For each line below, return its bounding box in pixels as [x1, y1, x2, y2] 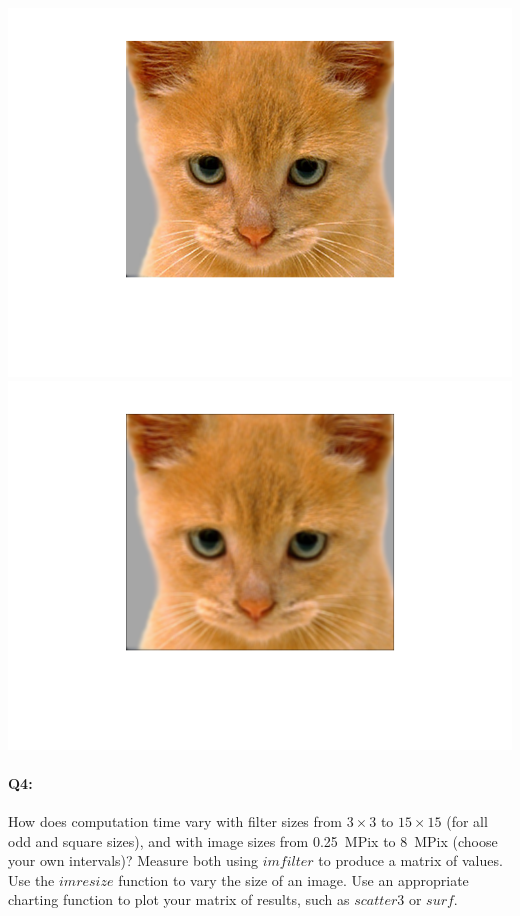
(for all [446, 810, 488, 831]
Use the [8, 869, 55, 890]
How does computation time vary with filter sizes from [8, 810, 342, 831]
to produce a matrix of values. [318, 850, 503, 871]
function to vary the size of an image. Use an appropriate [118, 869, 469, 890]
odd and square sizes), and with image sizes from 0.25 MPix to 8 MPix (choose [8, 830, 498, 851]
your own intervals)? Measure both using [8, 850, 259, 871]
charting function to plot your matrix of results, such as [8, 889, 350, 910]
